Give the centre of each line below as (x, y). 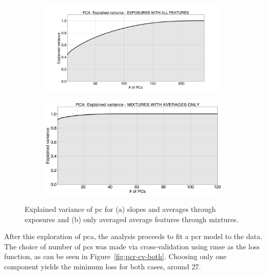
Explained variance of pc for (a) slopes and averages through (120, 209)
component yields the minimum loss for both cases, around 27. (103, 266)
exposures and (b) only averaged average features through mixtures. (132, 219)
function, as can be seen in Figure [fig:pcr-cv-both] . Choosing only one (116, 256)
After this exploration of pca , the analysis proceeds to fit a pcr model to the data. (133, 236)
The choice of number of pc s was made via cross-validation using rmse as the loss (132, 246)
